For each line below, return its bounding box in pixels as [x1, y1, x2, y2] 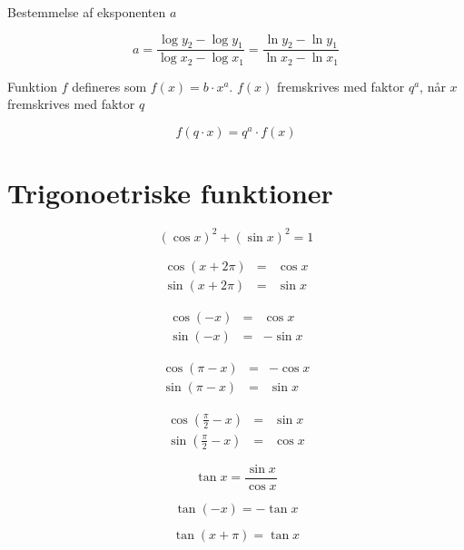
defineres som [72, 76, 147, 95]
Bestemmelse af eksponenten [7, 3, 166, 21]
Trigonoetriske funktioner [7, 174, 333, 211]
